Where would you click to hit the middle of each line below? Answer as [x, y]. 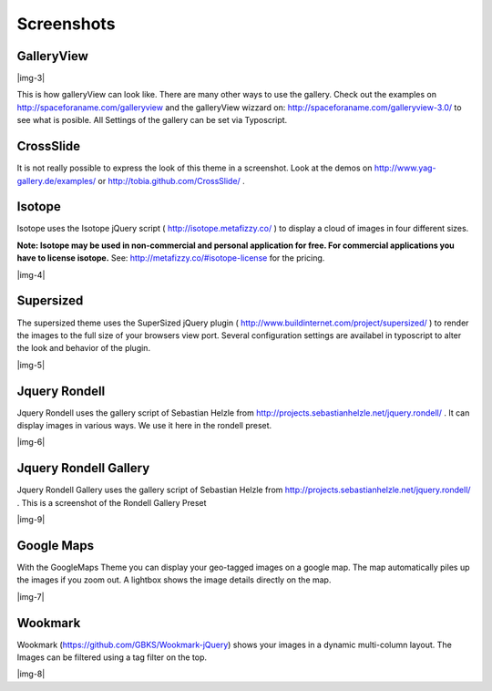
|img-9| [31, 520]
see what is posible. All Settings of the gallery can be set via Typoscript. [152, 120]
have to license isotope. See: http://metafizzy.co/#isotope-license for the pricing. [171, 258]
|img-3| [31, 78]
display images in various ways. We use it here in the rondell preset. [144, 425]
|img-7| [31, 596]
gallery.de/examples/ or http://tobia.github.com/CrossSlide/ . [131, 180]
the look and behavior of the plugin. [83, 348]
